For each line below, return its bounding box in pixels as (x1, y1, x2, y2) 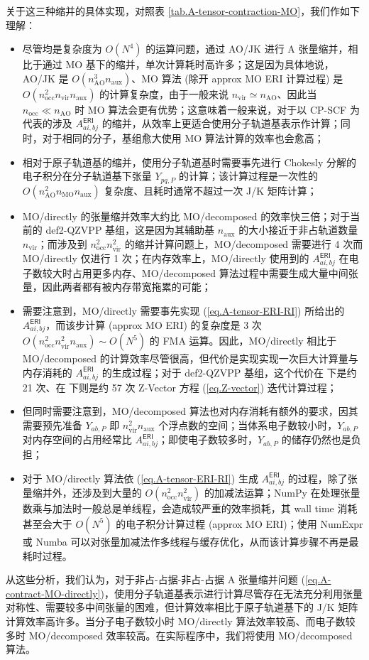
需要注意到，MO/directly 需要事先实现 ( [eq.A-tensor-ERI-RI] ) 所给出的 (22, 303, 345, 318)
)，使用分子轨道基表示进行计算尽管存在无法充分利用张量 (100, 585, 363, 600)
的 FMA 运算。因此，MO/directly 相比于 (149, 333, 337, 348)
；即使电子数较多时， (158, 432, 258, 447)
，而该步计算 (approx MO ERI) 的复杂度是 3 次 (45, 317, 262, 332)
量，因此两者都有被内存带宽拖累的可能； (22, 279, 211, 294)
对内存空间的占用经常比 (22, 432, 132, 447)
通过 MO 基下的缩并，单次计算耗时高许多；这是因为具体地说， (42, 57, 334, 72)
